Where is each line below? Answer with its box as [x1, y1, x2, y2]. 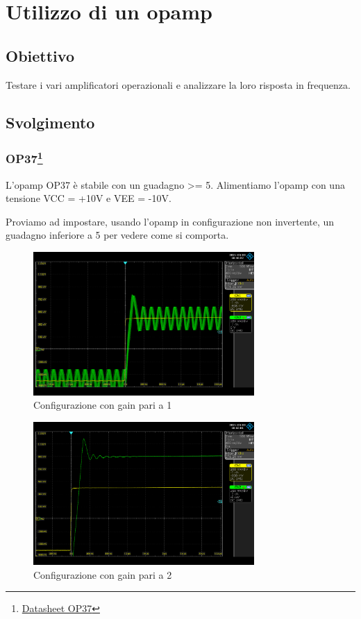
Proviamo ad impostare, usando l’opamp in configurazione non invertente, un [6, 214, 335, 228]
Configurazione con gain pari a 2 [33, 567, 172, 582]
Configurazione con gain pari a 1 [33, 398, 172, 412]
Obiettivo [6, 44, 74, 66]
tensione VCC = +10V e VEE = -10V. [6, 191, 171, 205]
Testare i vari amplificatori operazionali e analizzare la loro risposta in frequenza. [6, 77, 351, 92]
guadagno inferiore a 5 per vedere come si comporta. [6, 228, 229, 242]
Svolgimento [6, 111, 95, 133]
